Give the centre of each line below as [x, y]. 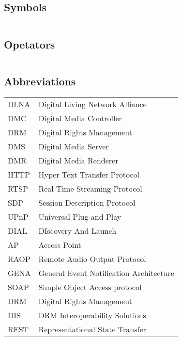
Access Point [60, 244]
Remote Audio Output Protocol [92, 259]
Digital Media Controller [80, 118]
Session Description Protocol [87, 202]
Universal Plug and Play [80, 216]
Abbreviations [40, 81]
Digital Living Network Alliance [92, 104]
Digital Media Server [74, 146]
